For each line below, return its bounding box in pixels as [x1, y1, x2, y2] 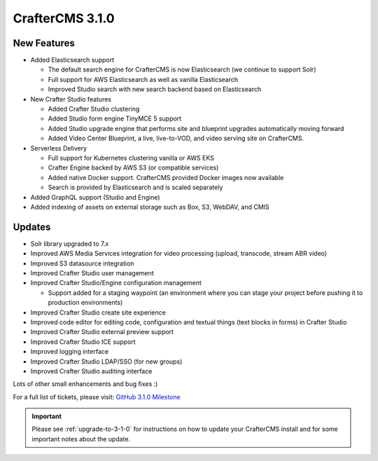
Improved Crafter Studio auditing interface [30, 366, 153, 375]
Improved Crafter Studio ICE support [30, 337, 136, 346]
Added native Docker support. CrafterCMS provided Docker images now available [48, 173, 284, 181]
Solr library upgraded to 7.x [30, 239, 109, 248]
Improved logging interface [30, 348, 108, 356]
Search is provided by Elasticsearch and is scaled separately [48, 183, 223, 192]
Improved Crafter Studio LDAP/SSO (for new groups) [30, 357, 183, 366]
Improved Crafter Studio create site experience [30, 308, 166, 317]
